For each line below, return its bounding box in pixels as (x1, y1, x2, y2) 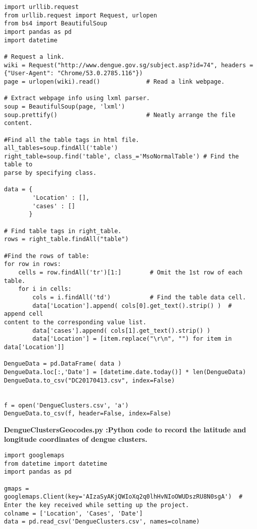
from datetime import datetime (4, 460, 107, 467)
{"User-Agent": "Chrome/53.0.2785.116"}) (4, 70, 143, 77)
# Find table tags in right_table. (4, 227, 122, 235)
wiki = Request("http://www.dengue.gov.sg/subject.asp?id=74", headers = (4, 61, 254, 69)
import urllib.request (4, 3, 79, 10)
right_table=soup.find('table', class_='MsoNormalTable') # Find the (4, 152, 239, 160)
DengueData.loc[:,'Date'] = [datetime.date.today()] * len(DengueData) (4, 368, 246, 376)
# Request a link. (4, 53, 65, 60)
